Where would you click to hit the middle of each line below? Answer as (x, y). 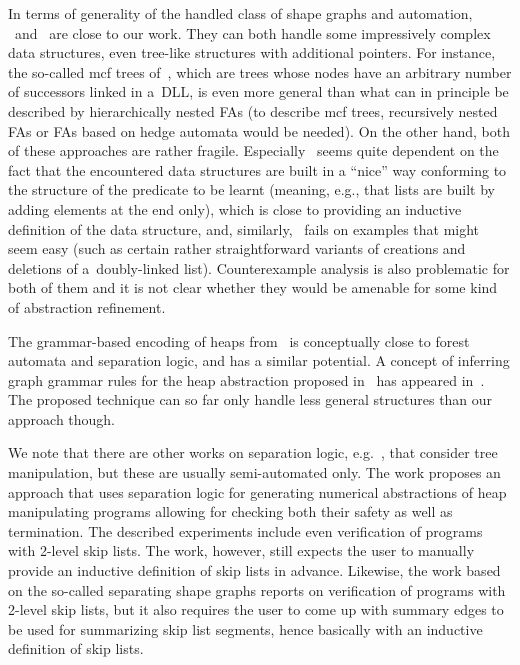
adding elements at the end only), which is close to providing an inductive (235, 208)
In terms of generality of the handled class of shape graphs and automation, (240, 13)
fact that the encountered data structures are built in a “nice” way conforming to (257, 169)
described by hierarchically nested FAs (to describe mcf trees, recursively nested (253, 110)
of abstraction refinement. (87, 306)
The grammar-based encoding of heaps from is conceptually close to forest (239, 340)
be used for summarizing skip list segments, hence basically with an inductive (245, 628)
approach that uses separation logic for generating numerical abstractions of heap (257, 491)
